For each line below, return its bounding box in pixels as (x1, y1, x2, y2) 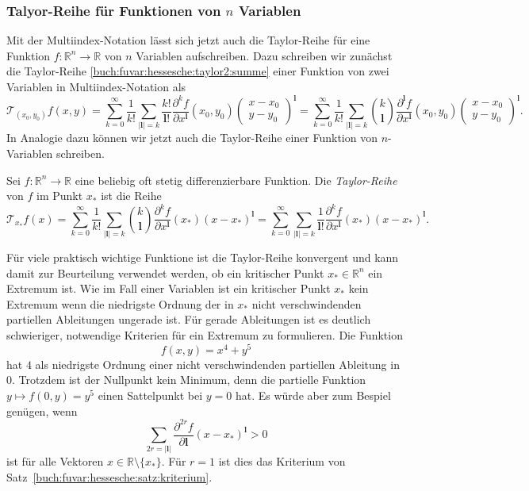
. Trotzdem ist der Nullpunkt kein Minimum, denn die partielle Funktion (12, 371, 366, 388)
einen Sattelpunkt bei (98, 386, 203, 403)
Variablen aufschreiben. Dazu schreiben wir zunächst (136, 47, 393, 63)
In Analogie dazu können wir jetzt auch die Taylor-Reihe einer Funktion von (6, 129, 378, 146)
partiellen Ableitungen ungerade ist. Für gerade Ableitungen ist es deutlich (6, 311, 371, 328)
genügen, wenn (6, 402, 78, 419)
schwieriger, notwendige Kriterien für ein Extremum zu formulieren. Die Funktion (6, 327, 403, 343)
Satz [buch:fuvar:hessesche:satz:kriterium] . (6, 469, 213, 485)
